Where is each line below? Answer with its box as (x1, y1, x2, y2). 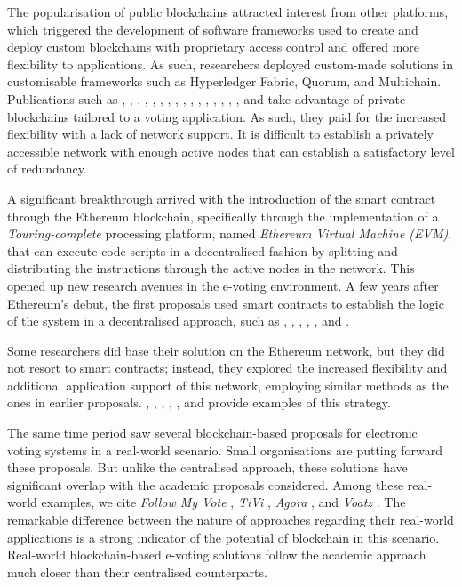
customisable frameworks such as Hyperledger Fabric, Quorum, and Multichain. (7, 72, 442, 91)
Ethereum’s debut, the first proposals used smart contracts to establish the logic (7, 293, 444, 312)
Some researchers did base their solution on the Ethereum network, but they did (7, 341, 445, 359)
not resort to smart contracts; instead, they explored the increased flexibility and (7, 358, 448, 377)
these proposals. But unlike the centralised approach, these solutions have (7, 458, 408, 477)
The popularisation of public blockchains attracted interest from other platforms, (7, 3, 449, 20)
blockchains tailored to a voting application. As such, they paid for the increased (7, 107, 446, 125)
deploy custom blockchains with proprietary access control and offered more (7, 37, 420, 56)
